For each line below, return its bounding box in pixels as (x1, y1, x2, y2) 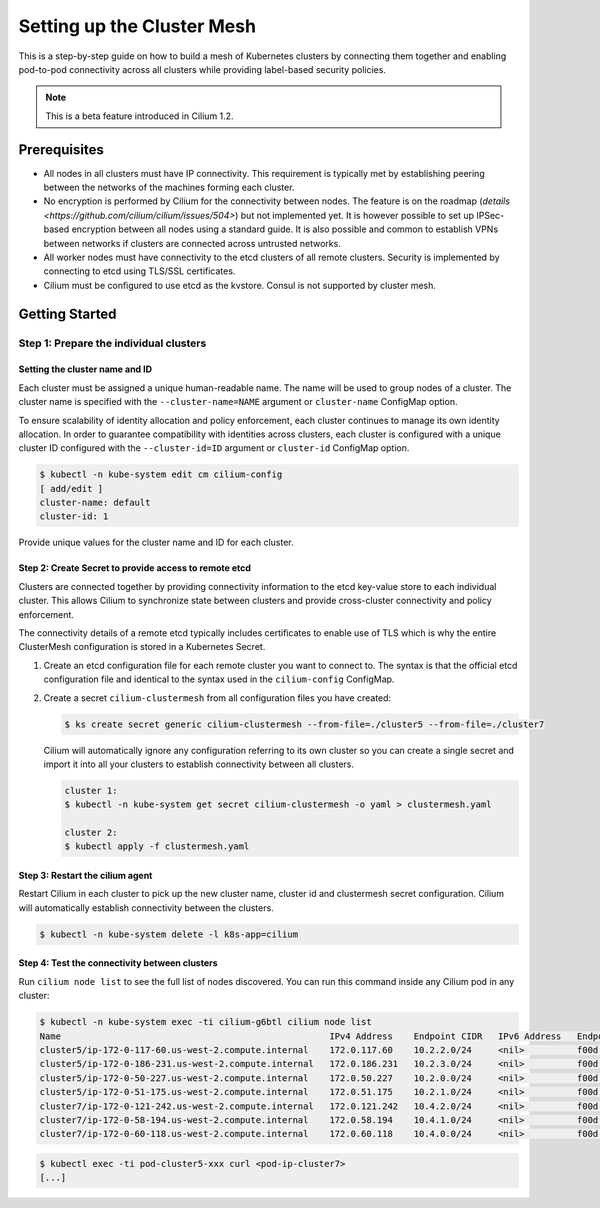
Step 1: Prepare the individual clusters (18, 336, 207, 350)
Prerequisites (18, 141, 104, 158)
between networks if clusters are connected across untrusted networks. (43, 237, 342, 249)
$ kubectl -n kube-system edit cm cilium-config (39, 469, 283, 480)
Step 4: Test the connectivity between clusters (18, 957, 219, 969)
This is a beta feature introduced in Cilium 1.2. (45, 110, 234, 122)
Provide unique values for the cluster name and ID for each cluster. (18, 536, 294, 549)
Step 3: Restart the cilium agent (18, 870, 153, 882)
